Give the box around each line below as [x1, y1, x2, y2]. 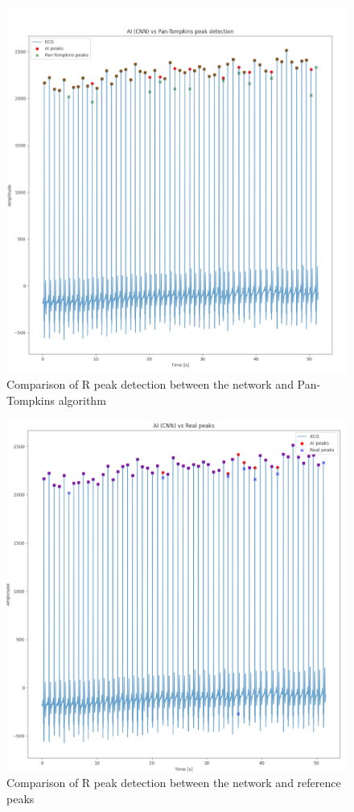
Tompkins [6, 391, 55, 408]
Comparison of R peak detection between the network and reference [6, 774, 341, 791]
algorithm [58, 391, 106, 408]
